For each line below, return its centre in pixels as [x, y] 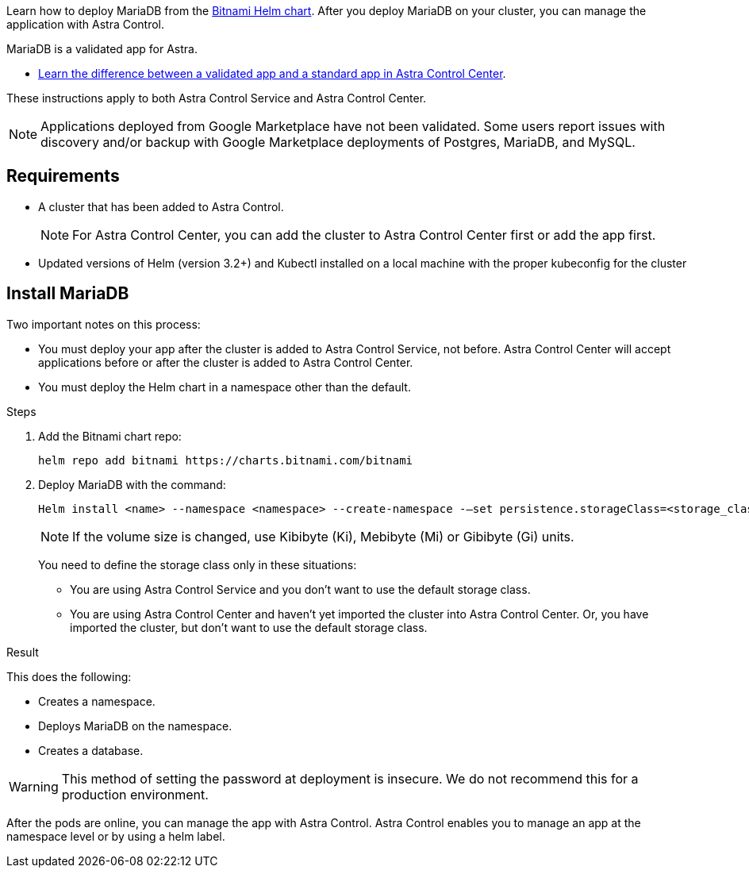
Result [23, 652]
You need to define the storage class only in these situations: [198, 564]
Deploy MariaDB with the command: [132, 484]
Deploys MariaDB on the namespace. [135, 726]
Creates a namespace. [97, 701]
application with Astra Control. [86, 24]
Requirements [63, 176]
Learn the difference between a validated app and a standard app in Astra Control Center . [272, 73]
